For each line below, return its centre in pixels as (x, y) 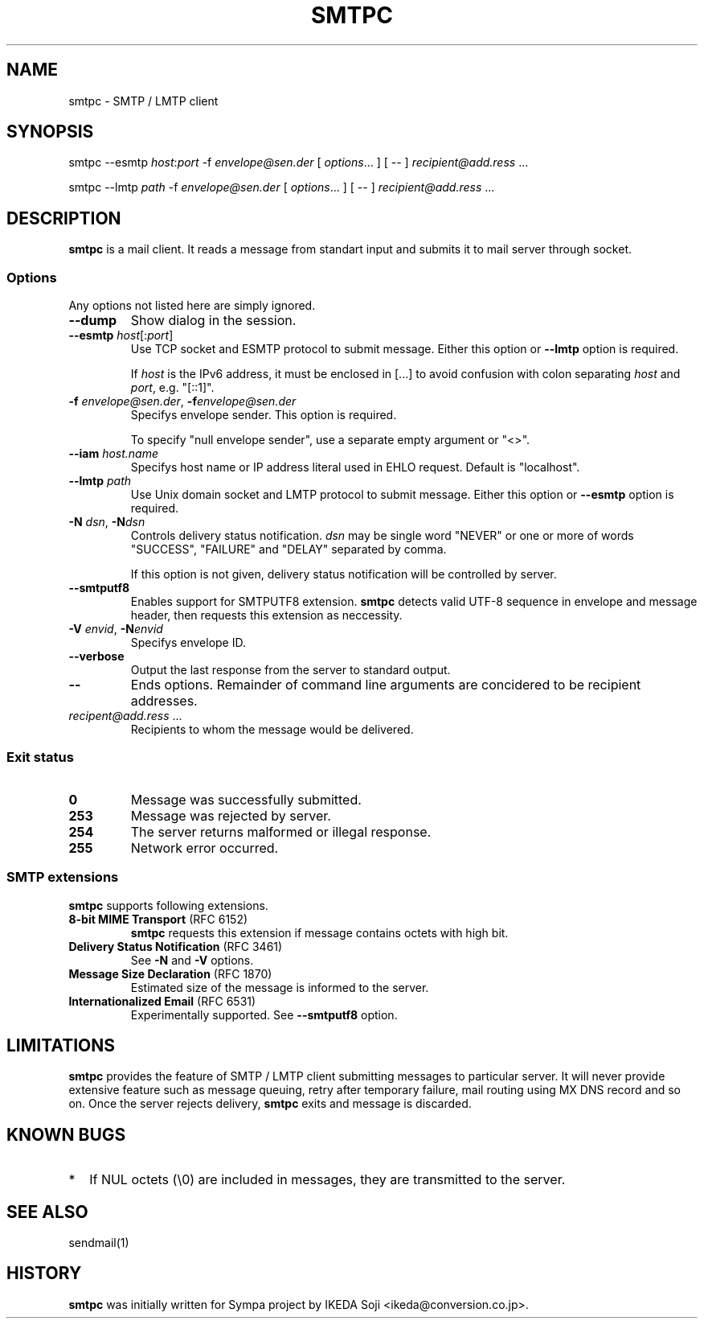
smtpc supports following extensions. (168, 905)
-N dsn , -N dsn (107, 522)
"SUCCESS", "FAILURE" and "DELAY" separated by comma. (289, 549)
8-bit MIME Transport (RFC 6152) (158, 919)
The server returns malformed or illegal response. (281, 831)
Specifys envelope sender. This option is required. (264, 415)
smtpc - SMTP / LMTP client (143, 101)
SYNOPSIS (50, 132)
